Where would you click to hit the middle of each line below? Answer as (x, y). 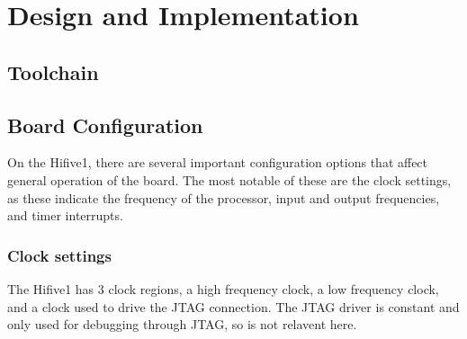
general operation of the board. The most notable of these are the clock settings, (229, 179)
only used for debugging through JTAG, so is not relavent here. (182, 324)
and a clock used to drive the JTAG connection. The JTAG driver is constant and (233, 306)
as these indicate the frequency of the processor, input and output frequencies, (224, 197)
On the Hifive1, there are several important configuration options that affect (218, 162)
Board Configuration (105, 125)
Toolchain (53, 71)
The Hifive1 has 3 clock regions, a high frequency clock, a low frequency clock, (223, 288)
